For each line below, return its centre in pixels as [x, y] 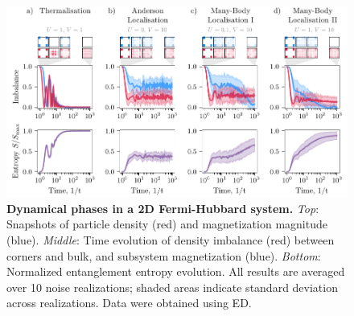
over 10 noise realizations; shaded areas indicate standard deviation [172, 287]
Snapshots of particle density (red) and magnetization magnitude [167, 224]
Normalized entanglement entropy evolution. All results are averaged [176, 271]
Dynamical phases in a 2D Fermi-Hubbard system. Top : [163, 208]
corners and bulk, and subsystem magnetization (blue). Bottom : [164, 255]
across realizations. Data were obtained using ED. [129, 303]
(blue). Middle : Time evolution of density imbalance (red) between [171, 239]
